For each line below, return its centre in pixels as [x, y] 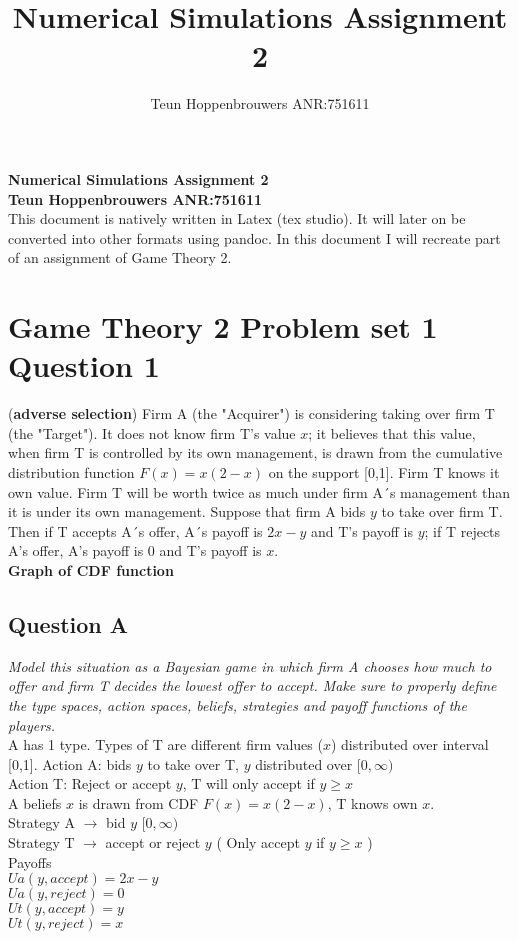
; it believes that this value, [392, 432]
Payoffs [30, 861]
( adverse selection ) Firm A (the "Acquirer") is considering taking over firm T [251, 413]
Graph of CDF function [91, 569]
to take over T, [193, 763]
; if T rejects [462, 530]
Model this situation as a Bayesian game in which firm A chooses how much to [250, 665]
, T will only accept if [248, 783]
